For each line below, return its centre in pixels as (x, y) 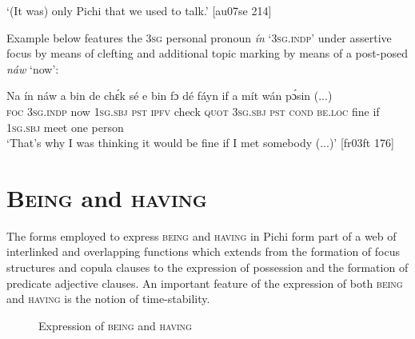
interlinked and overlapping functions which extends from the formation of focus (203, 251)
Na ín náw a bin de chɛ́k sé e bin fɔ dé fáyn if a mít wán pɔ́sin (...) (170, 96)
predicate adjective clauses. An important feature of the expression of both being (205, 283)
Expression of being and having (115, 325)
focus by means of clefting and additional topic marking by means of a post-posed (207, 53)
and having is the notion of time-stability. (108, 299)
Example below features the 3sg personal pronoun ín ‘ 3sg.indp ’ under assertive (199, 37)
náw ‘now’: (33, 68)
